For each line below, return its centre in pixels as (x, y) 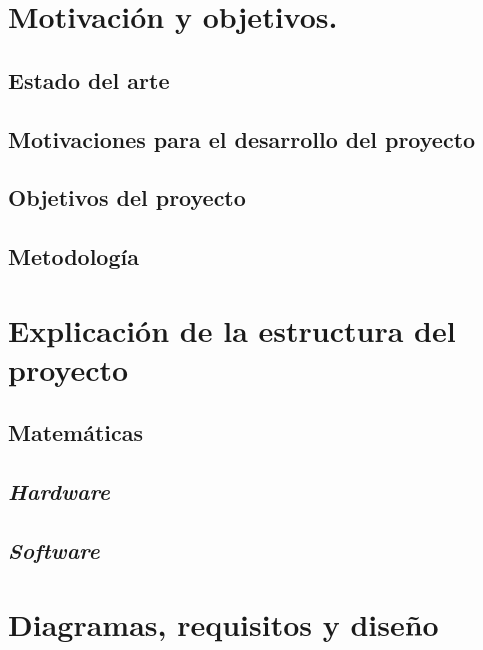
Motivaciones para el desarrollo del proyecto (242, 138)
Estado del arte (89, 79)
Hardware (59, 491)
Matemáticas (76, 432)
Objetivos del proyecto (127, 197)
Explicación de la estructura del (232, 329)
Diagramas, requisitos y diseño (223, 623)
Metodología (73, 256)
